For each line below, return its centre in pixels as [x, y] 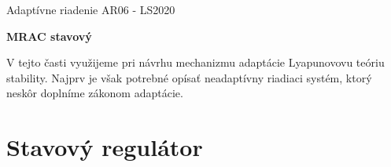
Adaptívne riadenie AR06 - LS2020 [91, 9]
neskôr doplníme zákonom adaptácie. [95, 93]
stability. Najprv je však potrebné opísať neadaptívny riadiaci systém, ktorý [189, 77]
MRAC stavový [49, 36]
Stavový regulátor [105, 147]
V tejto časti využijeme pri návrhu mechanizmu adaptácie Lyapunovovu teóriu [195, 62]
